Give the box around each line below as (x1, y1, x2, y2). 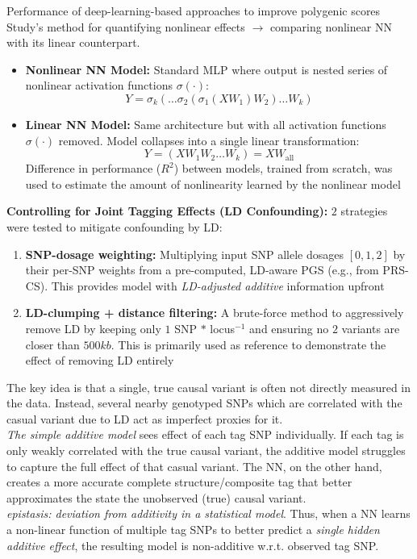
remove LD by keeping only (25, 319, 161, 336)
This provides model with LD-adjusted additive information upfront (51, 277, 385, 294)
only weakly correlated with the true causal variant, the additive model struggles (6, 442, 406, 459)
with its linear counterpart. (6, 34, 140, 51)
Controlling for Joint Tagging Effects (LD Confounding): (6, 202, 328, 219)
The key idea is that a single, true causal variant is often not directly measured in (6, 378, 411, 395)
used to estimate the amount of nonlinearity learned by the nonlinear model (25, 175, 401, 192)
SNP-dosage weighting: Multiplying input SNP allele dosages (25, 245, 344, 262)
